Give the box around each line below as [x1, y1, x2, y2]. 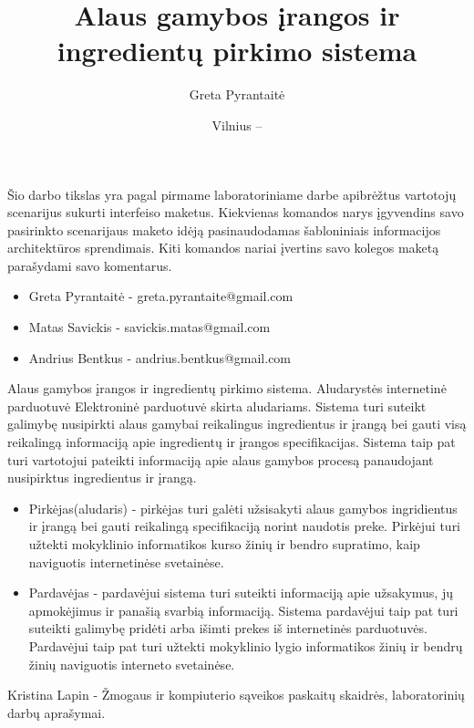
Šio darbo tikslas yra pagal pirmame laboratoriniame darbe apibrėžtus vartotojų [7, 184, 457, 203]
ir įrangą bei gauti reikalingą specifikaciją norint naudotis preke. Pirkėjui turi [28, 516, 461, 536]
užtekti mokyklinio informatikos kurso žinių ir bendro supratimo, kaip [28, 535, 420, 553]
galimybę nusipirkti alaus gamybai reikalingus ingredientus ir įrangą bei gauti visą [7, 414, 467, 433]
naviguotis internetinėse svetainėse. [28, 552, 224, 571]
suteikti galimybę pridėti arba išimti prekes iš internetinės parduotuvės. [28, 619, 428, 638]
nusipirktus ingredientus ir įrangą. [7, 468, 197, 487]
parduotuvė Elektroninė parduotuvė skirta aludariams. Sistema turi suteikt [7, 396, 427, 415]
